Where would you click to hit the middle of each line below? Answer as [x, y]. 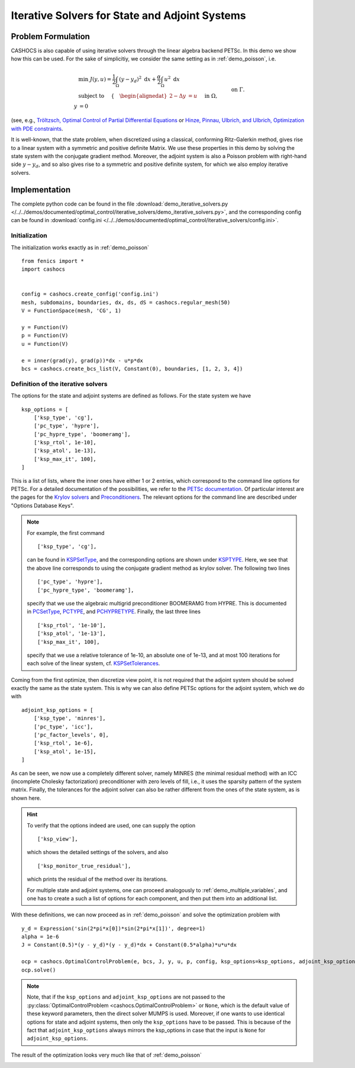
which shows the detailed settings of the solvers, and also [98, 852]
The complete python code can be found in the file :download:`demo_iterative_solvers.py [120, 204]
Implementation [41, 190]
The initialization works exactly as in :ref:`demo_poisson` [80, 247]
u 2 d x [172, 78]
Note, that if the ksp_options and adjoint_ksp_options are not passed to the [126, 997]
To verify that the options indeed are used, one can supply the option [111, 825]
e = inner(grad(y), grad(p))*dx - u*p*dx [82, 360]
